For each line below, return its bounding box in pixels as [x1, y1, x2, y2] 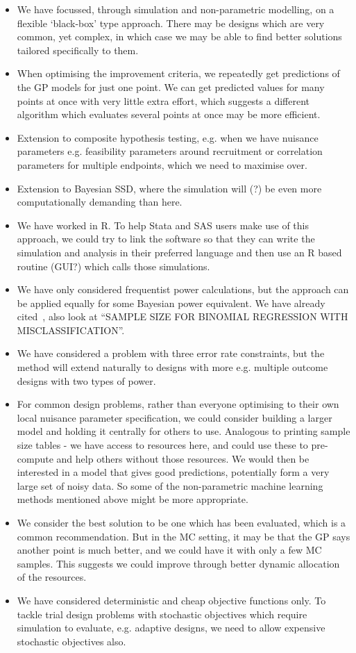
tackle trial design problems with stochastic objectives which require [17, 606, 307, 621]
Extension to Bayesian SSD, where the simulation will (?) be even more [17, 181, 322, 195]
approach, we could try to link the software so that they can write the [17, 231, 315, 246]
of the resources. [17, 570, 87, 584]
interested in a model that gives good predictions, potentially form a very [17, 465, 330, 479]
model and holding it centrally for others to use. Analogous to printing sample [17, 424, 350, 438]
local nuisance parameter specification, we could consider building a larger [17, 410, 332, 424]
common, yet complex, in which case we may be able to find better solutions [17, 29, 342, 44]
